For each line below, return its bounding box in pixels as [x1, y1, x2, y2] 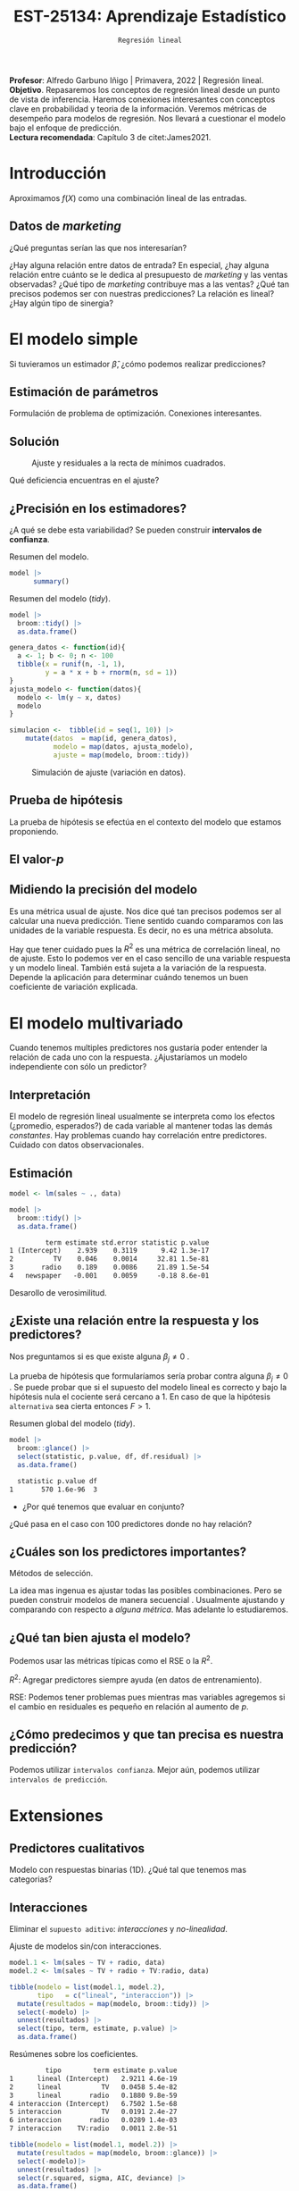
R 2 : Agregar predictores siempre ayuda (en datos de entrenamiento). [9, 1673, 262, 1685]
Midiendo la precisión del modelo [9, 882, 198, 897]
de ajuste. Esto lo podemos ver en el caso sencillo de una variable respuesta [9, 953, 291, 964]
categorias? [9, 1874, 53, 1885]
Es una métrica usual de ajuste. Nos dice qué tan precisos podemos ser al [9, 905, 282, 917]
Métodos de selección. [9, 1568, 94, 1579]
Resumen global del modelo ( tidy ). [9, 1418, 136, 1429]
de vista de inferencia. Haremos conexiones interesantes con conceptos [9, 94, 276, 105]
